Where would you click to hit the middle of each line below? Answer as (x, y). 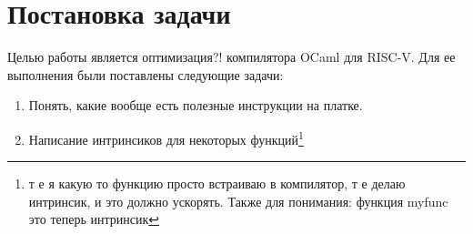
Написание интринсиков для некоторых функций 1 (166, 137)
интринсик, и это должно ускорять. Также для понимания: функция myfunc (238, 201)
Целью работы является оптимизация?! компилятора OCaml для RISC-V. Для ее (231, 57)
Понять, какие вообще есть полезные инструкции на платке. (196, 105)
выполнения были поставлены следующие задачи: (146, 74)
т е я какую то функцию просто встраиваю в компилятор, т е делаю (217, 183)
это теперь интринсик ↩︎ (94, 219)
